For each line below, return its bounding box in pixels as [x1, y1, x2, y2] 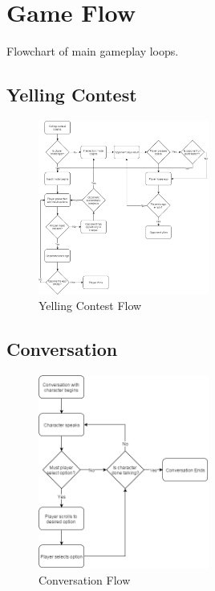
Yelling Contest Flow [39, 297, 142, 314]
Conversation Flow [39, 571, 131, 588]
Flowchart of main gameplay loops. [6, 43, 179, 60]
